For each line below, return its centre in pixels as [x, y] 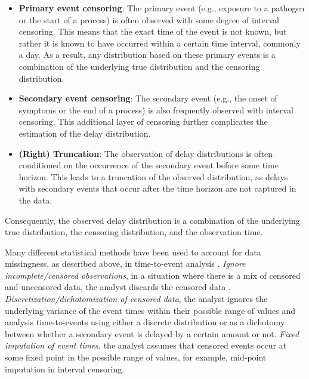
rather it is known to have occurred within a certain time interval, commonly [160, 43]
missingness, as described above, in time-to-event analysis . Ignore [125, 264]
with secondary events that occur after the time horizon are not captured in [157, 188]
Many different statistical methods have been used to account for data [133, 252]
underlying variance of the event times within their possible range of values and [150, 310]
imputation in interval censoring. [65, 369]
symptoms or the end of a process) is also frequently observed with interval [156, 110]
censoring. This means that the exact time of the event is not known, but [153, 31]
